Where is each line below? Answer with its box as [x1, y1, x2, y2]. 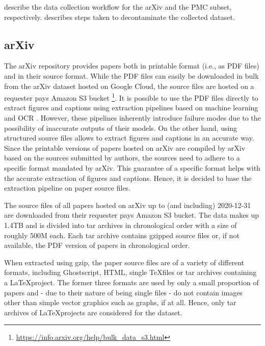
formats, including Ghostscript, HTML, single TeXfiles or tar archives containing [4, 267, 257, 278]
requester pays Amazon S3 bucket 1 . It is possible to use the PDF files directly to [4, 91, 258, 103]
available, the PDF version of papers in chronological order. [4, 240, 190, 250]
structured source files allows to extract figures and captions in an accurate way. [4, 132, 254, 143]
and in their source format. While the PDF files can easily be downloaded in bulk [4, 70, 259, 81]
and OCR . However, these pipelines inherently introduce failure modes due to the [4, 112, 261, 123]
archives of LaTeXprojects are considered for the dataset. [4, 307, 182, 317]
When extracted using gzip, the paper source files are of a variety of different [4, 257, 245, 267]
